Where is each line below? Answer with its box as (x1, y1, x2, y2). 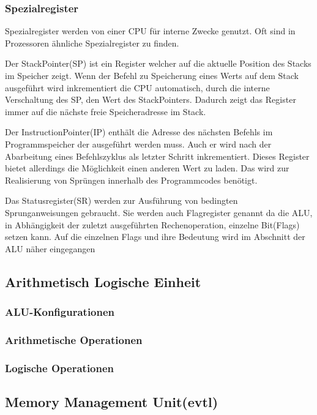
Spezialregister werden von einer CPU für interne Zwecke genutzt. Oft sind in (5, 24, 296, 37)
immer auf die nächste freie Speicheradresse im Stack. (5, 105, 206, 118)
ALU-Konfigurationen (5, 304, 115, 320)
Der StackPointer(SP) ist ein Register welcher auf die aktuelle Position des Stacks (5, 57, 311, 70)
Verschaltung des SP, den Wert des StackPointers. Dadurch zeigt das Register (5, 93, 296, 106)
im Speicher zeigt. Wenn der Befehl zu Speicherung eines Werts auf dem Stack (5, 69, 299, 81)
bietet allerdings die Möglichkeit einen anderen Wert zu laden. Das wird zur (5, 162, 289, 174)
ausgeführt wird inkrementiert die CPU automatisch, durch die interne (5, 81, 270, 94)
